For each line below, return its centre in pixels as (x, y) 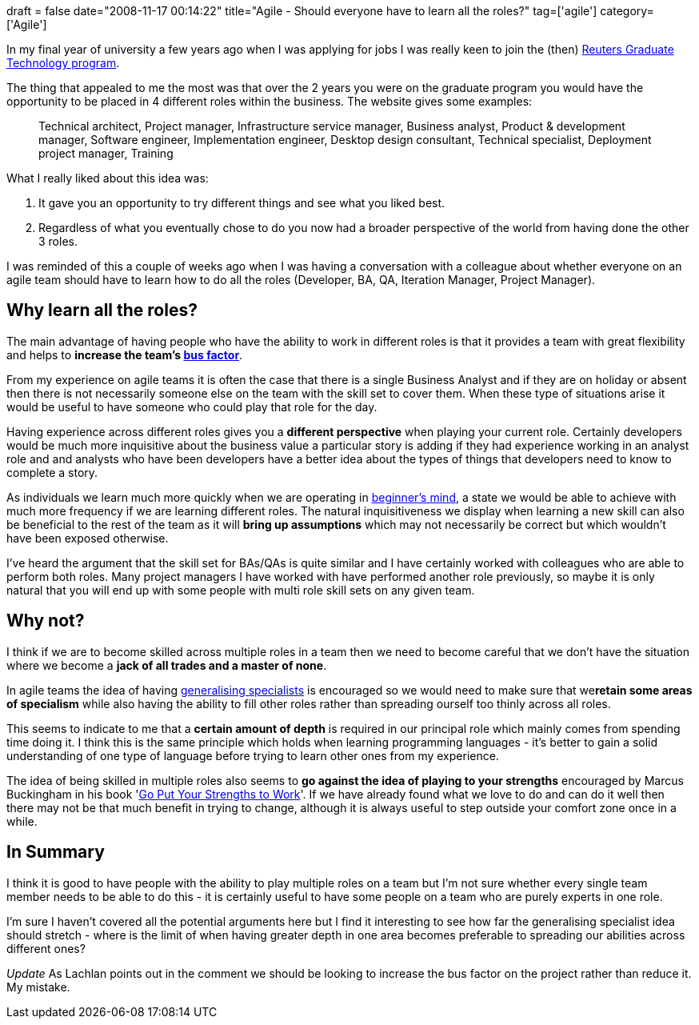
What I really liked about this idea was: (108, 178)
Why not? (46, 621)
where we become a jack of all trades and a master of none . (167, 665)
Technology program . (63, 63)
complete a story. (52, 472)
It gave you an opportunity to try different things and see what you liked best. (242, 203)
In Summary (56, 852)
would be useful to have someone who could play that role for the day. (192, 406)
